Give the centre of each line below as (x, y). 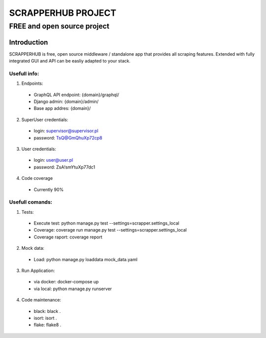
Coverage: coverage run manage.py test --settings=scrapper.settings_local (110, 230)
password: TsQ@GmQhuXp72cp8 (68, 137)
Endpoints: (32, 83)
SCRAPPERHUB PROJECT (63, 13)
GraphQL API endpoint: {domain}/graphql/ (76, 95)
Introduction (29, 42)
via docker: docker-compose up (66, 282)
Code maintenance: (41, 300)
